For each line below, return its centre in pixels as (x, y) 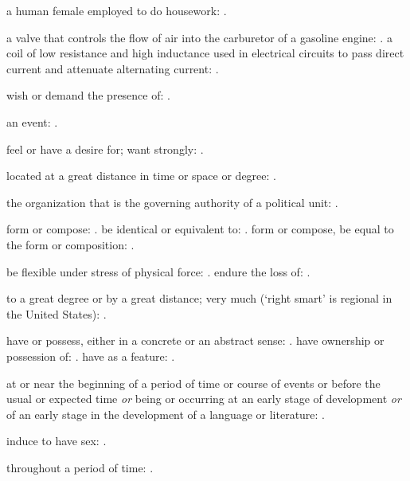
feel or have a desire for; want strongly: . (105, 149)
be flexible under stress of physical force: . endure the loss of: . (158, 271)
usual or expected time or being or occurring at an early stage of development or (204, 399)
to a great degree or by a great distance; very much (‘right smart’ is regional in (199, 298)
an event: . (32, 121)
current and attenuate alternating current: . (113, 68)
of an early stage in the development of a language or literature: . (166, 414)
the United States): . (57, 313)
